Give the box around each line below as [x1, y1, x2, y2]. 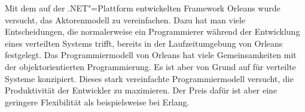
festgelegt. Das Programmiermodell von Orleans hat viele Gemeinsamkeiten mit [5, 49, 297, 61]
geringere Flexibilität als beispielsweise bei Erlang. [5, 95, 190, 108]
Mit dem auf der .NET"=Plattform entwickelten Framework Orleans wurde [5, 2, 280, 14]
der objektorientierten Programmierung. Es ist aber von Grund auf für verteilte [5, 60, 296, 72]
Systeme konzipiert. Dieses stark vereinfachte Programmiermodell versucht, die [5, 72, 294, 84]
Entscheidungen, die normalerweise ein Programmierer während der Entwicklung [5, 25, 300, 38]
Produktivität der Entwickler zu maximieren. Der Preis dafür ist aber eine [5, 84, 277, 96]
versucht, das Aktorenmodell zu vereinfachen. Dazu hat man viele [5, 13, 246, 26]
